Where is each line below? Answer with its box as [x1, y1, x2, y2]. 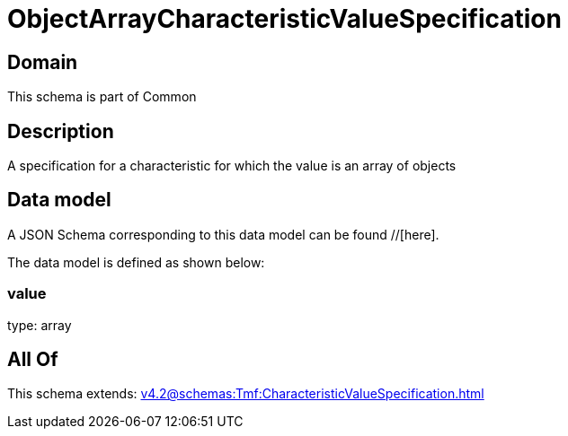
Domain [7, 50, 78, 74]
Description [7, 119, 114, 143]
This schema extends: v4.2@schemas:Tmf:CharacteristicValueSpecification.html [7, 386, 484, 402]
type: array [7, 317, 72, 333]
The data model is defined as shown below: [7, 254, 265, 270]
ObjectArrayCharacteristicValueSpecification [7, 4, 562, 34]
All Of [7, 348, 58, 371]
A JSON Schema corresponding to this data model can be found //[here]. [7, 226, 439, 242]
